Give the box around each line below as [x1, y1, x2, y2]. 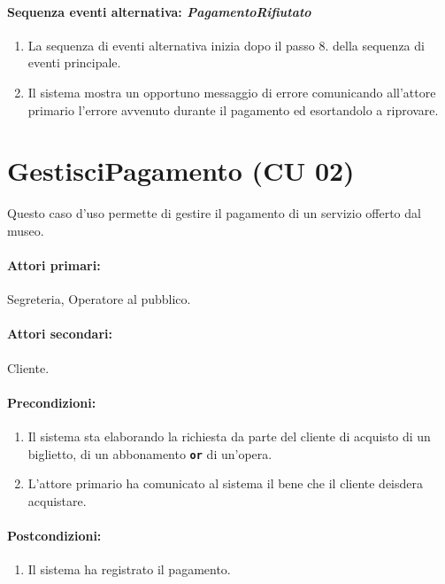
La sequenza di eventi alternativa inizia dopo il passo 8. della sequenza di [27, 35, 425, 54]
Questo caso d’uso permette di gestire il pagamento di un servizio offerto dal [7, 204, 421, 222]
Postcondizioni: [7, 526, 102, 545]
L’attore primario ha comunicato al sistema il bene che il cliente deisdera [27, 474, 424, 493]
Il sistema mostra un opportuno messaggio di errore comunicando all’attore [27, 82, 436, 101]
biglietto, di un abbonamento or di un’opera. [27, 444, 272, 463]
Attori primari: [7, 256, 101, 275]
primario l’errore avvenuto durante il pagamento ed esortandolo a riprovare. [27, 100, 439, 119]
